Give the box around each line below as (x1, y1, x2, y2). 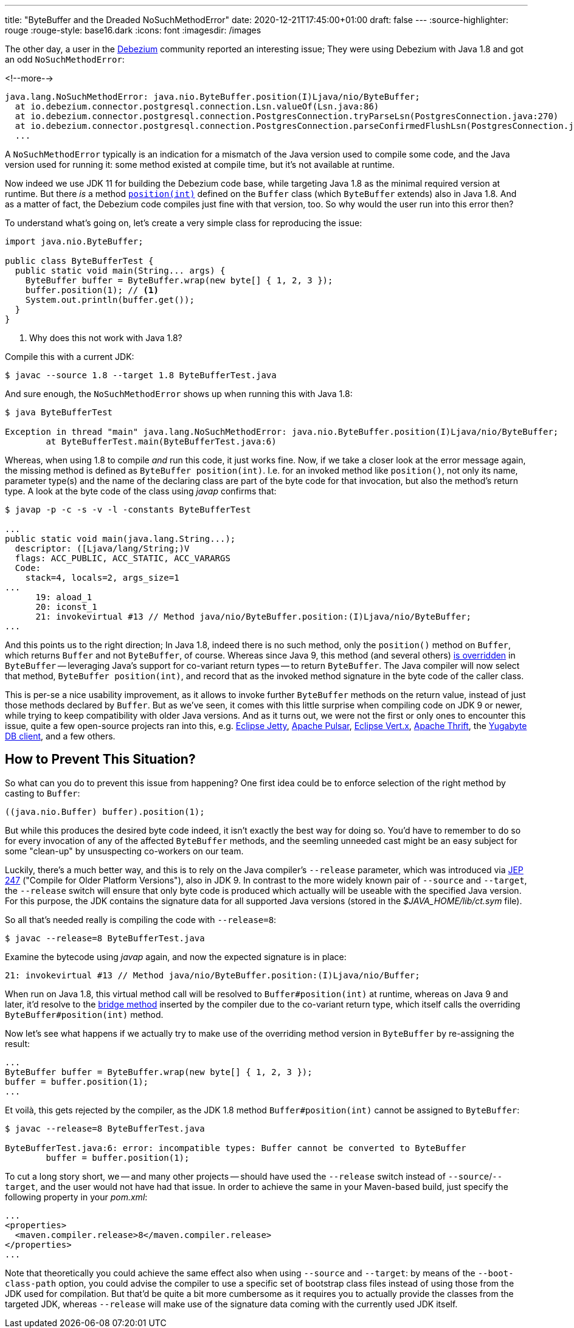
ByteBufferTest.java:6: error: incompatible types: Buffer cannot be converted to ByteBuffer (5, 1143, 466, 1153)
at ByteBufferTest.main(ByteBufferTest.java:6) (46, 437, 277, 446)
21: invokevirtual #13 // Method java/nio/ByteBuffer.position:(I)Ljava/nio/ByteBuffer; (35, 612, 472, 621)
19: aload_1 (35, 592, 92, 602)
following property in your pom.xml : (5, 1191, 148, 1202)
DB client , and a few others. (5, 731, 116, 741)
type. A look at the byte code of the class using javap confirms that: (5, 486, 277, 496)
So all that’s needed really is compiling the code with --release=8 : (5, 914, 277, 925)
